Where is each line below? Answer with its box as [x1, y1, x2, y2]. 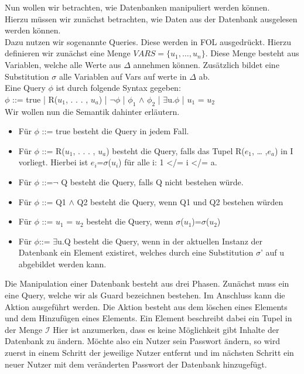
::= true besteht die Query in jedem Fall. [42, 125, 189, 137]
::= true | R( [12, 93, 58, 105]
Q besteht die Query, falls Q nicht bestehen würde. [61, 175, 244, 188]
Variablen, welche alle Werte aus [5, 58, 121, 70]
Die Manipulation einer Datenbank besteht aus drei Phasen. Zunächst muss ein [5, 277, 289, 290]
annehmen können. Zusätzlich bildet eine [133, 58, 279, 70]
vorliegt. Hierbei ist [18, 156, 88, 168]
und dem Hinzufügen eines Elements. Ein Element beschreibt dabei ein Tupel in [5, 312, 292, 324]
